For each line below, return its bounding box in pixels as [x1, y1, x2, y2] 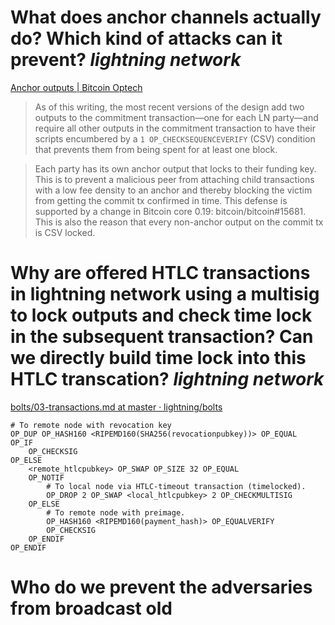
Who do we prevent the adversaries [10, 576, 313, 599]
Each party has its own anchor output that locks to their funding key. [34, 162, 317, 175]
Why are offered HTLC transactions [10, 262, 311, 285]
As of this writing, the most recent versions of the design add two [34, 101, 305, 113]
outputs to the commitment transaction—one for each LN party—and [34, 111, 319, 123]
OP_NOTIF [28, 472, 65, 483]
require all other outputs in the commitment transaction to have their [34, 122, 317, 134]
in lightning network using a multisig [10, 283, 320, 306]
